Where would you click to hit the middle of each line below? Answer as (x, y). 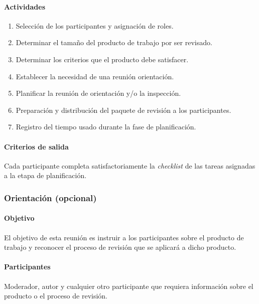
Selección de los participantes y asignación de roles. (95, 25)
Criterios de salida (36, 146)
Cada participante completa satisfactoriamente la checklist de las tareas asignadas (130, 165)
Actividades (25, 6)
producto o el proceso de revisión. (56, 296)
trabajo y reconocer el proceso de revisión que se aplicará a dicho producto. (120, 247)
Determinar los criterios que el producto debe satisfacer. (102, 59)
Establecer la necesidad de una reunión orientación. (95, 76)
